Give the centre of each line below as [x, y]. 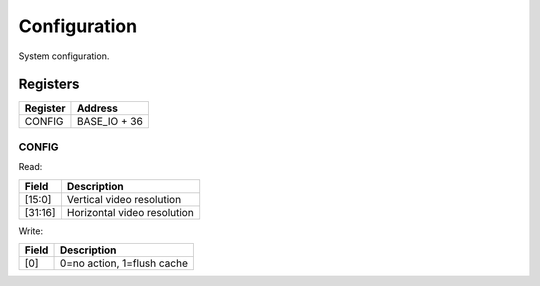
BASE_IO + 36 [110, 122]
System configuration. [64, 56]
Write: [31, 231]
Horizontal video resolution [130, 212]
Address [97, 108]
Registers [49, 84]
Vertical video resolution [124, 199]
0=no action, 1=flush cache [124, 263]
